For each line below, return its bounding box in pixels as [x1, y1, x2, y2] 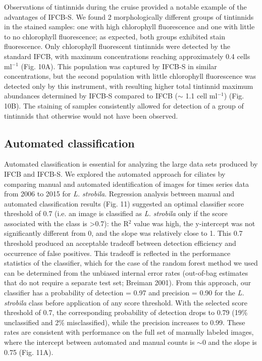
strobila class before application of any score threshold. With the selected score [4, 297, 247, 307]
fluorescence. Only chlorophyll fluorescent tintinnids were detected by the [4, 41, 230, 51]
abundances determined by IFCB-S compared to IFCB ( [4, 90, 178, 101]
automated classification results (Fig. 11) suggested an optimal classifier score [4, 198, 244, 209]
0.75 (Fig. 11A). [4, 346, 54, 357]
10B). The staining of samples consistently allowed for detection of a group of [4, 100, 244, 111]
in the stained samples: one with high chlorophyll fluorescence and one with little [4, 21, 255, 32]
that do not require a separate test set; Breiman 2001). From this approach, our [4, 277, 251, 288]
